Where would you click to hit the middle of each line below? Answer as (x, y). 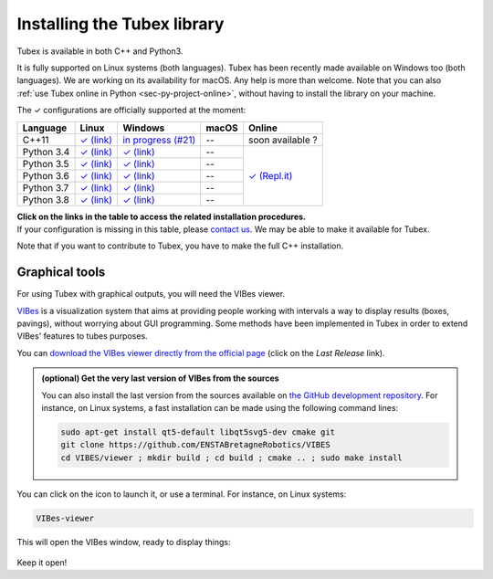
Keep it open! (42, 563)
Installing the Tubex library (121, 24)
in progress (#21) (159, 140)
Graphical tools (61, 273)
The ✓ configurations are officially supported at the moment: (131, 111)
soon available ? (283, 140)
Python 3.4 (46, 152)
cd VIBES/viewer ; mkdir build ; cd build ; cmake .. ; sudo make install (232, 458)
